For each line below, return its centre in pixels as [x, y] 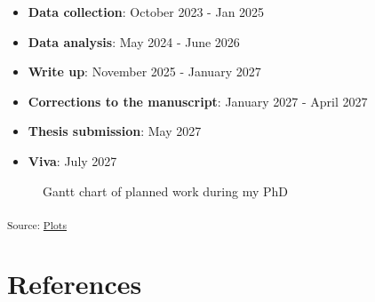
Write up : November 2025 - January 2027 [144, 72]
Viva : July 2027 [72, 160]
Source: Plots [37, 224]
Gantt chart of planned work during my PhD [165, 191]
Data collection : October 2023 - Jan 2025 [146, 12]
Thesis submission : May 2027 [115, 131]
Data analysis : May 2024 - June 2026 [134, 41]
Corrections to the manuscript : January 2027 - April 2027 [198, 101]
